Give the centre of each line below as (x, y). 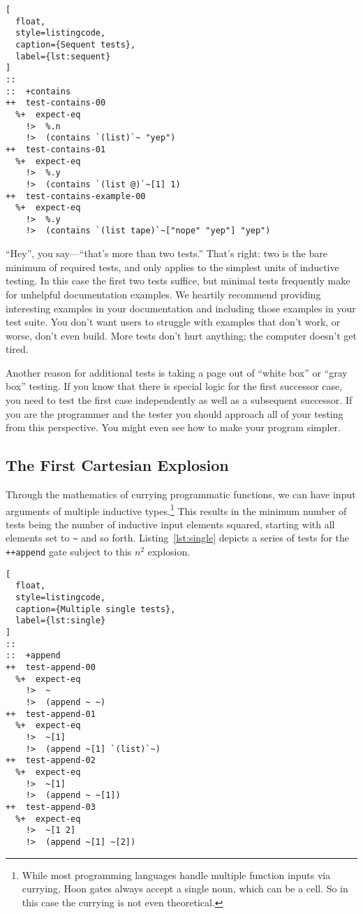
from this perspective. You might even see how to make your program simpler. (173, 427)
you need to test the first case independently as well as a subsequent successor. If (179, 400)
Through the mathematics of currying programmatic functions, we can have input (181, 494)
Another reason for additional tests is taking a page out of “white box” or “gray (177, 372)
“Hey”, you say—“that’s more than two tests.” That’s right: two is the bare (166, 253)
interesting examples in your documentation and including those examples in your (181, 308)
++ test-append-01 (51, 714)
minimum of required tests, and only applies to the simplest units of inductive (172, 267)
